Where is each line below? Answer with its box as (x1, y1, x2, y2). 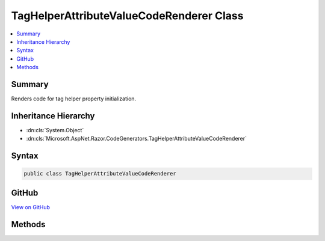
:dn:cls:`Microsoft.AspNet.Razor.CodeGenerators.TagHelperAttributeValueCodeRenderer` (26, 135, 247, 142)
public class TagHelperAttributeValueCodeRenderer (23, 170, 177, 177)
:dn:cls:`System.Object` (26, 126, 84, 133)
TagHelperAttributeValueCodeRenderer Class (11, 9, 244, 22)
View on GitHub (11, 203, 51, 210)
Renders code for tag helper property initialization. (11, 95, 137, 102)
